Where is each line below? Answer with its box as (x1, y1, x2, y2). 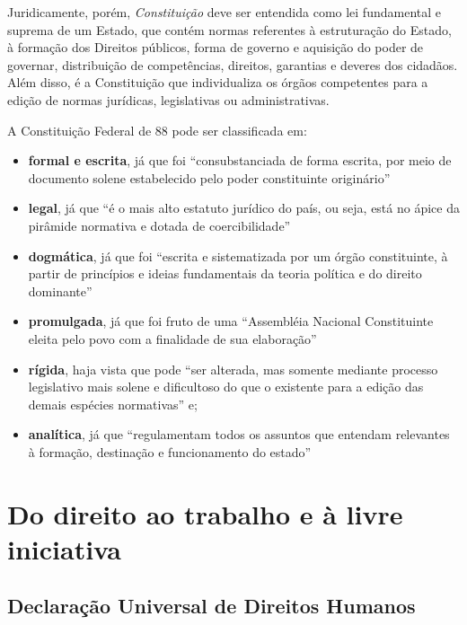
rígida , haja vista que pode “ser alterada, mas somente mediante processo (28, 359, 438, 378)
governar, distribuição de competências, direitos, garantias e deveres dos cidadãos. (7, 55, 458, 74)
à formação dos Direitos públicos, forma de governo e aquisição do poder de (7, 38, 424, 57)
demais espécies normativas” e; (28, 394, 198, 413)
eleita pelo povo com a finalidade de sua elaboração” (28, 329, 317, 348)
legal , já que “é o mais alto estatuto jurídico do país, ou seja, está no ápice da (28, 198, 460, 217)
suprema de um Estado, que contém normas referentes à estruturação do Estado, (7, 20, 452, 39)
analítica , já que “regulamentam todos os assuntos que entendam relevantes (28, 425, 450, 444)
